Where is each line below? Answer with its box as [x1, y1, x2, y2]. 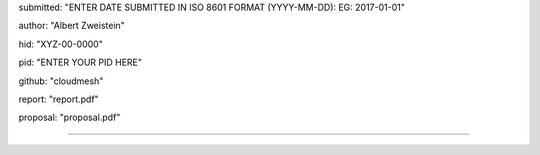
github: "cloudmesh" [18, 75, 104, 87]
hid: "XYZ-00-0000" [18, 38, 104, 50]
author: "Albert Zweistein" [18, 20, 125, 32]
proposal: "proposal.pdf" [18, 111, 121, 124]
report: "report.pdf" [18, 93, 99, 105]
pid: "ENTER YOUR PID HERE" [18, 56, 142, 69]
